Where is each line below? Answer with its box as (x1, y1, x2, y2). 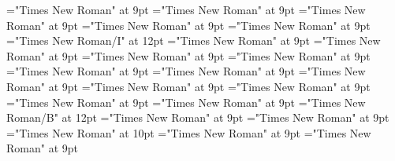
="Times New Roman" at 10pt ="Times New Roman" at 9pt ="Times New (6, 124, 371, 141)
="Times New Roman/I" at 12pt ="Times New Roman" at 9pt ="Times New (6, 32, 381, 49)
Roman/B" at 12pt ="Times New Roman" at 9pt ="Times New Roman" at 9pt (6, 109, 389, 126)
